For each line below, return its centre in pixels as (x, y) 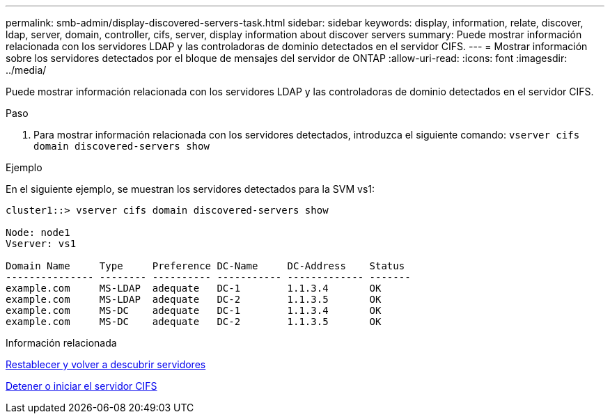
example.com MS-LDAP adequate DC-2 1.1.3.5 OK (194, 299)
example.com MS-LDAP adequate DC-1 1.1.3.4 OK (194, 288)
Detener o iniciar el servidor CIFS (81, 386)
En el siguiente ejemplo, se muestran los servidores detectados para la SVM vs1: (190, 189)
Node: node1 (38, 232)
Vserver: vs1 (41, 244)
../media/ (26, 70)
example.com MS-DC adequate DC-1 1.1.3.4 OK (194, 310)
